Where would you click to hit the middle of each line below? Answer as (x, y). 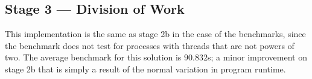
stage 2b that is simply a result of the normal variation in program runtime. (145, 69)
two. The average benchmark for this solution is (93, 57)
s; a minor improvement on (257, 57)
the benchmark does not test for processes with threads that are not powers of (150, 45)
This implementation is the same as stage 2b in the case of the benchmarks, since (155, 34)
